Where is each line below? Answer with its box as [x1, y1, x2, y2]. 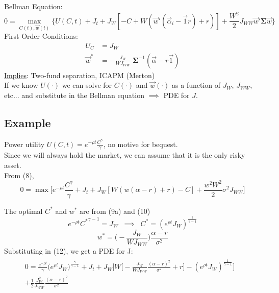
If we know [4, 80, 38, 90]
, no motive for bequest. [103, 138, 178, 149]
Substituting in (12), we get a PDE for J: [4, 246, 133, 256]
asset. [4, 159, 21, 170]
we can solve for [62, 80, 112, 90]
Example [4, 114, 51, 130]
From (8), [4, 169, 34, 180]
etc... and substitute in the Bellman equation [4, 89, 144, 100]
